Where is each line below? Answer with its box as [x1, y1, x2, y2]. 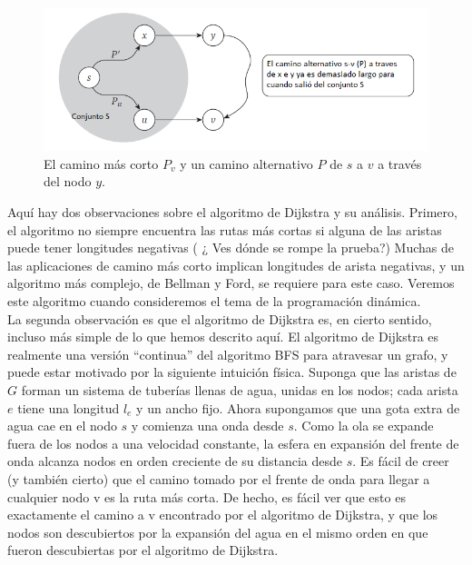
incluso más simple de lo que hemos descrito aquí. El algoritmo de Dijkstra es [7, 327, 439, 346]
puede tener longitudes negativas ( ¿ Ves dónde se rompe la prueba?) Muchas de [7, 238, 455, 257]
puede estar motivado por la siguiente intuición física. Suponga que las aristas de [7, 362, 457, 382]
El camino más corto [44, 154, 159, 173]
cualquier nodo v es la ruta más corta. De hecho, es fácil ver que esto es [7, 487, 406, 506]
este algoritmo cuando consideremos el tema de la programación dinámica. [7, 291, 421, 310]
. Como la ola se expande [293, 416, 434, 435]
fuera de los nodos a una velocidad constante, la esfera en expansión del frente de [7, 433, 459, 452]
